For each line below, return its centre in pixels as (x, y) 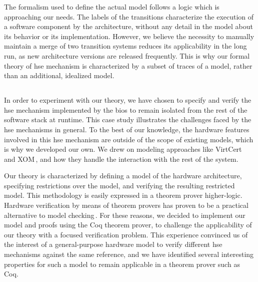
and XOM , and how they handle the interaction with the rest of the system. (121, 159)
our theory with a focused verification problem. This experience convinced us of (126, 234)
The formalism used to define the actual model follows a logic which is (112, 7)
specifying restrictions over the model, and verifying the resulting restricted (119, 185)
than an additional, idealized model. (59, 75)
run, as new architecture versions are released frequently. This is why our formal (127, 55)
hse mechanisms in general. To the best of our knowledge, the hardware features (127, 129)
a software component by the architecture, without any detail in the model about (128, 26)
